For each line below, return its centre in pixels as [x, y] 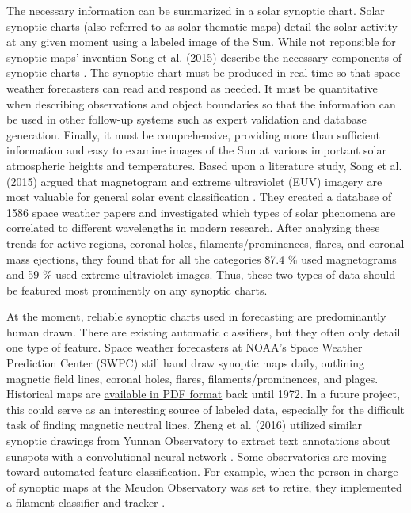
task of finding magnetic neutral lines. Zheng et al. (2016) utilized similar [185, 425]
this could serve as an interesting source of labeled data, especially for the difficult [206, 409]
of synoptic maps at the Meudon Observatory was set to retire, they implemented [204, 486]
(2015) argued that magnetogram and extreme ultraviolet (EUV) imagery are [194, 181]
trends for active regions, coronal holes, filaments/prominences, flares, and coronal [205, 243]
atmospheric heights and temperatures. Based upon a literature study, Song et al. [204, 165]
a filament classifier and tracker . [86, 502]
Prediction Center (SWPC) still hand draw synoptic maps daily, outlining [185, 363]
